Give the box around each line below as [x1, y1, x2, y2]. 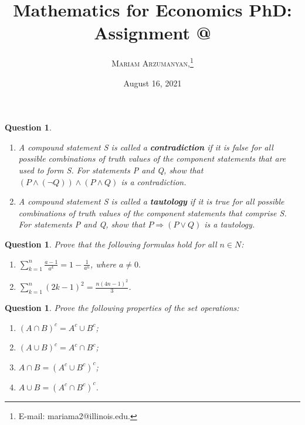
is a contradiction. [121, 175, 187, 188]
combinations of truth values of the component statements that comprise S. [18, 206, 287, 219]
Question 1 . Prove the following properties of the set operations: [5, 301, 239, 313]
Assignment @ [94, 21, 211, 45]
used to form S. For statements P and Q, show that [18, 163, 204, 176]
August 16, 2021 [123, 76, 182, 89]
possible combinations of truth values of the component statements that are [18, 152, 286, 165]
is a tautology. [204, 218, 255, 230]
